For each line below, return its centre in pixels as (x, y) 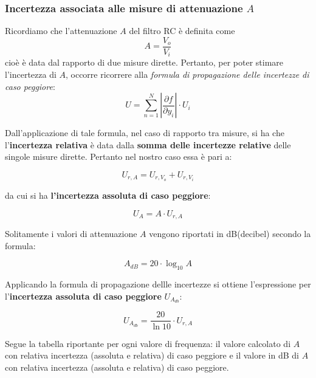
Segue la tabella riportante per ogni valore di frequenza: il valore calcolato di (148, 343)
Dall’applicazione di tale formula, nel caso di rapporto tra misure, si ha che (145, 133)
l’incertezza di (31, 74)
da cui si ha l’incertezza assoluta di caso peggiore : (108, 195)
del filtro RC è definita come (182, 31)
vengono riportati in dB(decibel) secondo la (230, 234)
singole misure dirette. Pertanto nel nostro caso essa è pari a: (118, 156)
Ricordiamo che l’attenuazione (61, 31)
